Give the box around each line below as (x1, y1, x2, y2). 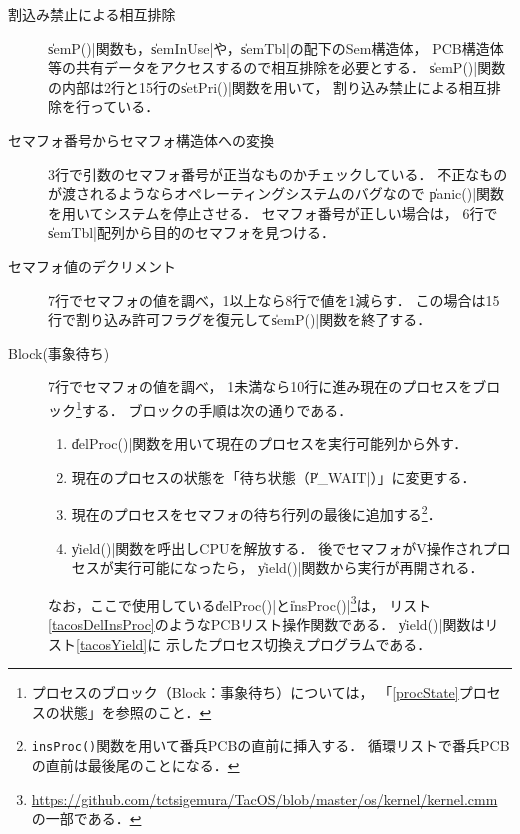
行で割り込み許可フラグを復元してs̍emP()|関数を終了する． (48, 309, 432, 330)
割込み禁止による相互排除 (8, 4, 176, 24)
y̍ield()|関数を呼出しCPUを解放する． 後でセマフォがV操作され (71, 537, 483, 558)
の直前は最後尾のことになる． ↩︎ (31, 755, 240, 776)
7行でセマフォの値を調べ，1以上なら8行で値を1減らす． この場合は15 (48, 289, 500, 310)
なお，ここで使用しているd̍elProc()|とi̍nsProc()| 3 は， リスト (48, 591, 432, 615)
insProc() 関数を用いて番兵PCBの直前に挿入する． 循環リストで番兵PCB (31, 735, 510, 756)
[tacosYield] (76, 633, 148, 654)
